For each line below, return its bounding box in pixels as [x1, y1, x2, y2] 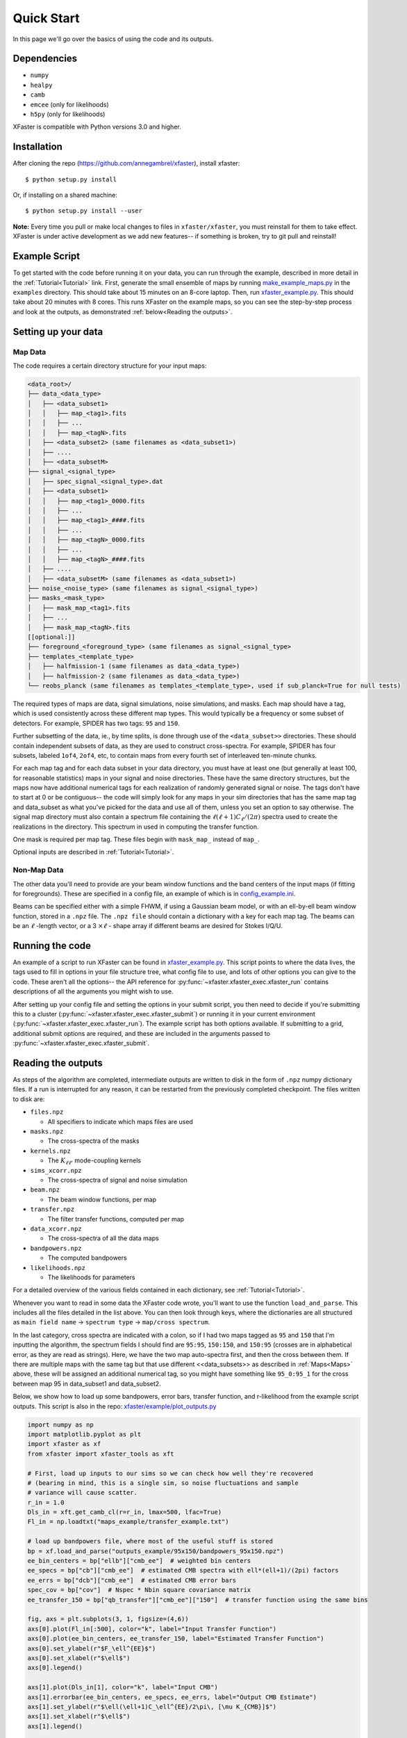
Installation [13, 141, 63, 153]
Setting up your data [13, 325, 103, 337]
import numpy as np [27, 1420, 94, 1429]
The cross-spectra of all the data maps [47, 1234, 159, 1242]
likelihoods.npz [30, 1264, 86, 1272]
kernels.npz [30, 1147, 71, 1155]
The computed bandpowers [47, 1253, 128, 1262]
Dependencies [13, 53, 78, 65]
